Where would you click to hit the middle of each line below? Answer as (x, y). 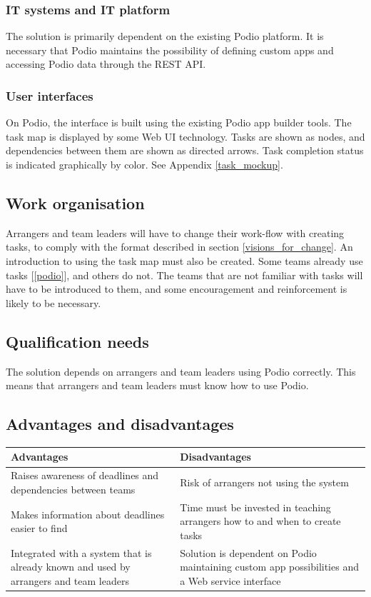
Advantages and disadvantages (120, 424)
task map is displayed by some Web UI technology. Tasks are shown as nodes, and (185, 136)
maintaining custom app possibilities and (269, 567)
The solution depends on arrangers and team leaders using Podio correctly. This (181, 371)
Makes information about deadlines (88, 514)
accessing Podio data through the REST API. (106, 64)
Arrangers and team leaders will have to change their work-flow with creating (175, 232)
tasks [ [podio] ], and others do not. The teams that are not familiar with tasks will (184, 275)
